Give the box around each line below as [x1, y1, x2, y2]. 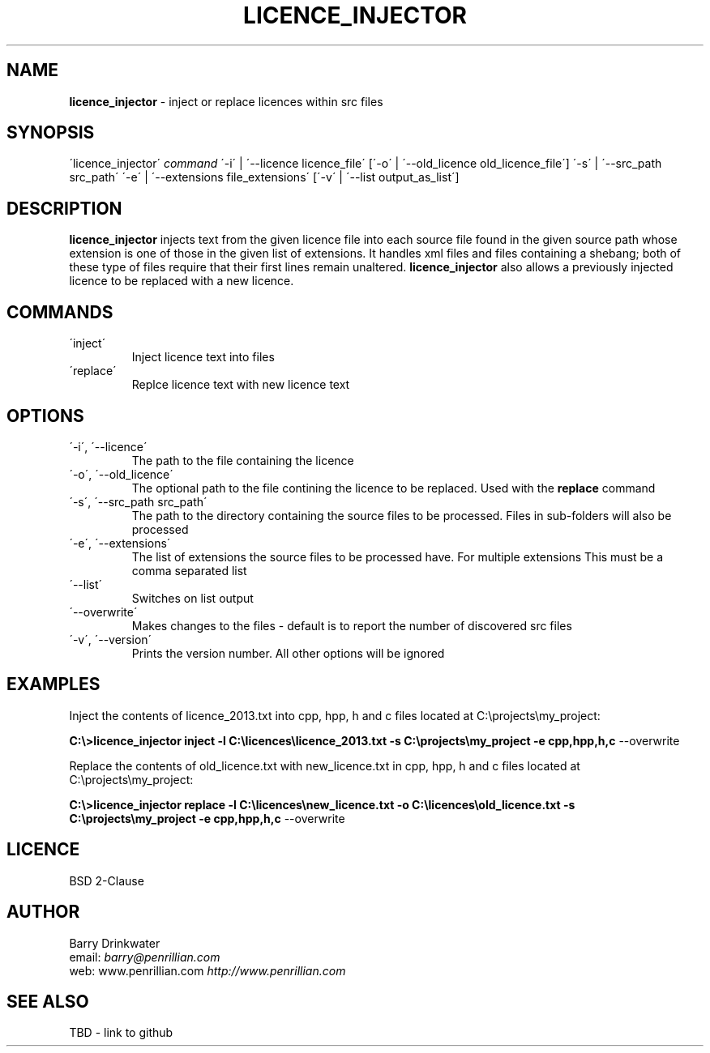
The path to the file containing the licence [131, 453, 354, 467]
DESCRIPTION [6, 198, 122, 219]
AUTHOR [6, 902, 80, 923]
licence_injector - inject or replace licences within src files [69, 94, 383, 109]
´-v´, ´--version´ [69, 632, 152, 646]
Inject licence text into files [131, 350, 275, 364]
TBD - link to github [69, 1025, 173, 1040]
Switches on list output [131, 590, 254, 605]
